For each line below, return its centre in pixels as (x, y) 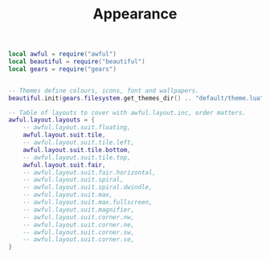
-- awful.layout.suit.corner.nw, (79, 217)
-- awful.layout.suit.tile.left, (79, 143)
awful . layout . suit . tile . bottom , (77, 149)
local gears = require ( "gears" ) (62, 69)
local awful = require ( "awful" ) (62, 54)
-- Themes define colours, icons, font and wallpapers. (104, 90)
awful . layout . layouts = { (51, 120)
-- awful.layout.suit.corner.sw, (79, 232)
